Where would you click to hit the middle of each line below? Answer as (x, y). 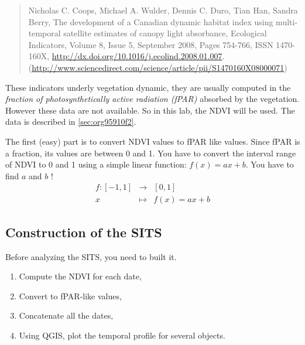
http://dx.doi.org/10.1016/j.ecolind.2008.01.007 (137, 56)
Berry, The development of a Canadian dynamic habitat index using (151, 21)
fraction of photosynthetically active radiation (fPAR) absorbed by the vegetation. (152, 99)
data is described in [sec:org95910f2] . (71, 122)
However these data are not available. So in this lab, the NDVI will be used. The (150, 110)
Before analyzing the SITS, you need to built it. (91, 256)
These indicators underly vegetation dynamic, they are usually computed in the (148, 87)
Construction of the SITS (84, 232)
